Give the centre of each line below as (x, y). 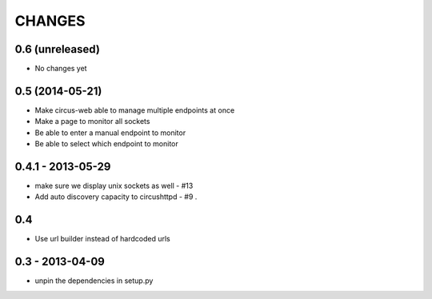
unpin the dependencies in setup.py (94, 281)
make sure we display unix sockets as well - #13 (114, 186)
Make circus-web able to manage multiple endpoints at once (135, 110)
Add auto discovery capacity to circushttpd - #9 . (116, 197)
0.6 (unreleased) (57, 49)
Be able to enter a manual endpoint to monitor (110, 133)
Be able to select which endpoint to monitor (107, 144)
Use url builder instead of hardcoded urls (103, 239)
